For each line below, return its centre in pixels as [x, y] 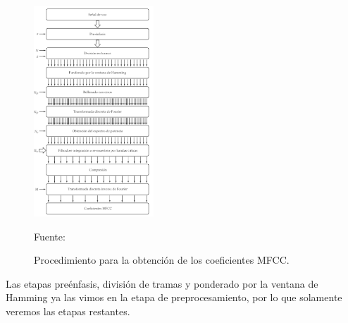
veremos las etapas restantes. [68, 311]
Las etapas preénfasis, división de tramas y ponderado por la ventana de [162, 283]
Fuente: [50, 236]
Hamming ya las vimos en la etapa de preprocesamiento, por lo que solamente [174, 297]
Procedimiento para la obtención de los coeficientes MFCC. [162, 260]
